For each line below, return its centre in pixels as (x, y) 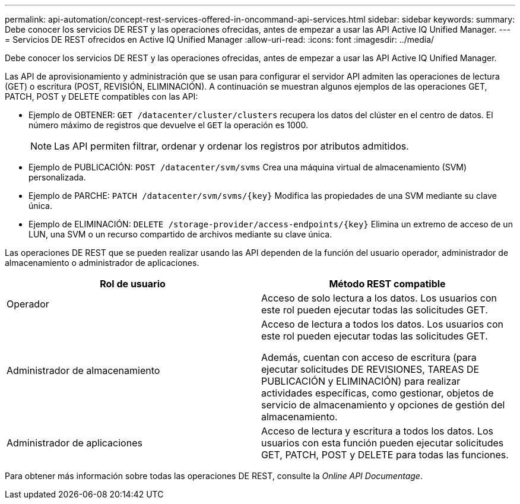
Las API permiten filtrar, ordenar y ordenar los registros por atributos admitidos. (232, 146)
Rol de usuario (133, 284)
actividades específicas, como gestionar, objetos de (378, 393)
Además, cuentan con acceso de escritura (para (369, 357)
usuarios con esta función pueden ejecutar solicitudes (383, 443)
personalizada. (57, 177)
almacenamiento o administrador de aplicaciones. (102, 263)
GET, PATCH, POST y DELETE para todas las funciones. (385, 455)
